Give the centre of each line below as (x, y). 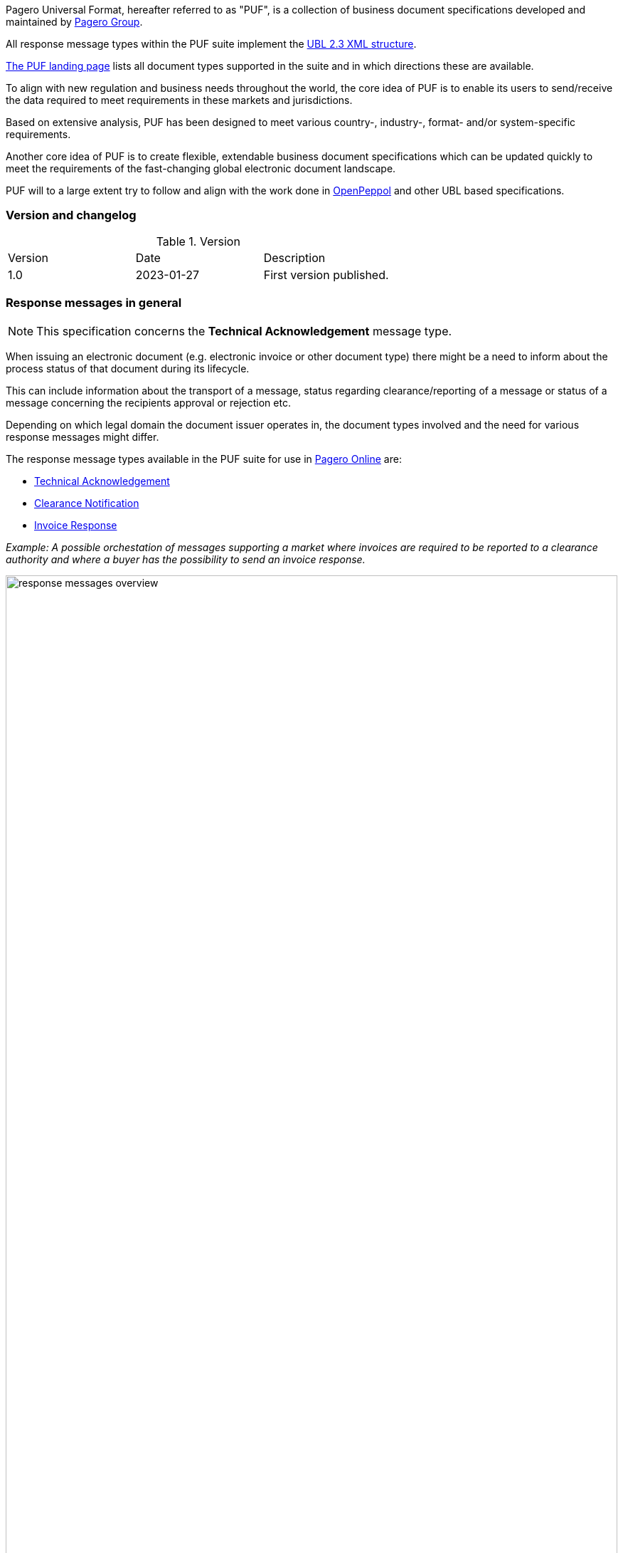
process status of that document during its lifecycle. (128, 368)
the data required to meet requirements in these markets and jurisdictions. (179, 100)
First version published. (326, 274)
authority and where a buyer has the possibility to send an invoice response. (186, 559)
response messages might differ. (82, 436)
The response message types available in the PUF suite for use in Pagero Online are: (204, 459)
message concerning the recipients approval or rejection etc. (148, 402)
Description (294, 257)
